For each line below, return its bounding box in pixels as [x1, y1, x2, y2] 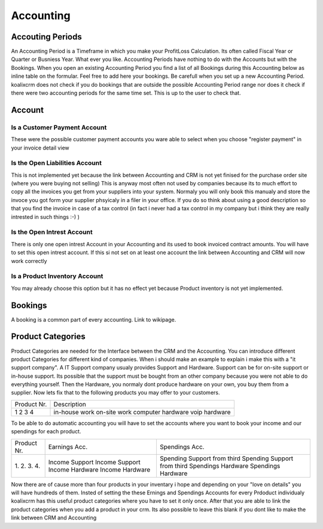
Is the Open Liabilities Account [11, 159, 102, 167]
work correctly [11, 257, 47, 264]
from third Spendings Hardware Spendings [159, 461, 281, 470]
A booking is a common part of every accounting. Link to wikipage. [11, 316, 176, 323]
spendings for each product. [11, 428, 81, 435]
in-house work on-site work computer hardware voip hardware [53, 408, 231, 416]
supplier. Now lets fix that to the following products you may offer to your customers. [11, 389, 220, 396]
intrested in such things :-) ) [11, 213, 80, 221]
